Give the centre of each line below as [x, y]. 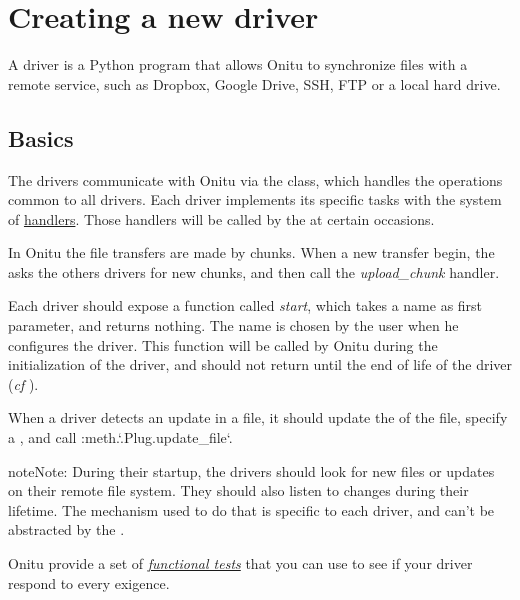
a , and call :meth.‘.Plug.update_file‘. [120, 437]
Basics [41, 137]
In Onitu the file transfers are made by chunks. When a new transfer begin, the [251, 252]
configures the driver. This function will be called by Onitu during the [223, 344]
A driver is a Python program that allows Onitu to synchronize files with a [238, 64]
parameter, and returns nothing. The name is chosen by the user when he [233, 325]
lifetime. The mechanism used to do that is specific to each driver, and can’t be [251, 509]
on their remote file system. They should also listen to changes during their [238, 490]
